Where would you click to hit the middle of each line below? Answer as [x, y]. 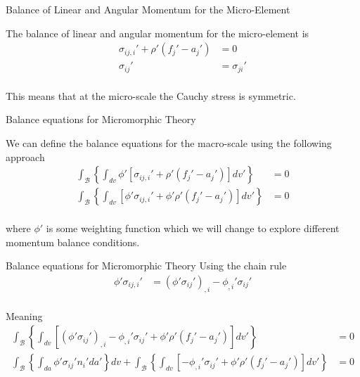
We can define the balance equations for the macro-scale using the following [169, 142]
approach [25, 156]
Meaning [24, 315]
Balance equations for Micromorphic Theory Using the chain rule [146, 266]
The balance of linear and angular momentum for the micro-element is [157, 33]
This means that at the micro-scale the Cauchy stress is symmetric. [151, 95]
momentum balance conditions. [73, 242]
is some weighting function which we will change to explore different [193, 228]
